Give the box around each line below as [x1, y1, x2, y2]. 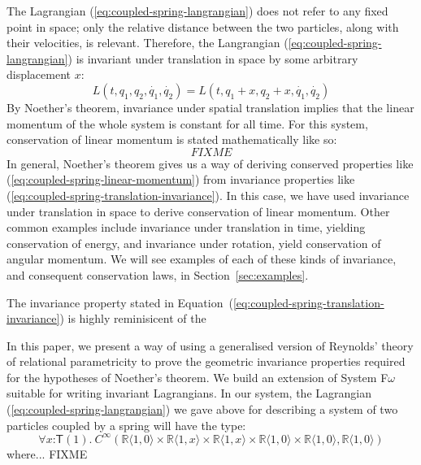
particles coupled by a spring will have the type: [7, 416, 246, 433]
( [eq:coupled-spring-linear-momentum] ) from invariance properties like [7, 171, 355, 188]
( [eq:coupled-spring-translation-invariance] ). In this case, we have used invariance [7, 186, 410, 203]
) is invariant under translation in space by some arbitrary [67, 50, 358, 67]
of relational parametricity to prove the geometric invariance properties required [7, 353, 406, 370]
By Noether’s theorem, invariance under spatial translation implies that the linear [7, 98, 414, 115]
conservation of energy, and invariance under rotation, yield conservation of [7, 234, 381, 251]
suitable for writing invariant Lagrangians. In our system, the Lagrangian [7, 385, 371, 402]
